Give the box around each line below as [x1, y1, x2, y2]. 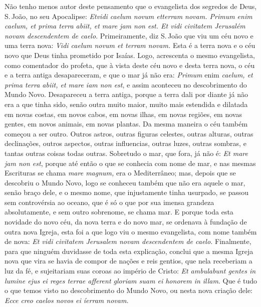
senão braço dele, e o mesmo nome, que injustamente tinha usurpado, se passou [5, 187, 249, 197]
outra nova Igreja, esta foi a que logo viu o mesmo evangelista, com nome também [5, 226, 257, 236]
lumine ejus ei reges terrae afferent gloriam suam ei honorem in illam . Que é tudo [5, 275, 257, 285]
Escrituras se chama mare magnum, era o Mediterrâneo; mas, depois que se [5, 167, 236, 178]
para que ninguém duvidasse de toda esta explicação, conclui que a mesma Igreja [5, 245, 253, 256]
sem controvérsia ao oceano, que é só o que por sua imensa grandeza [5, 196, 214, 207]
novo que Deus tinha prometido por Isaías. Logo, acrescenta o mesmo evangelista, [5, 49, 255, 60]
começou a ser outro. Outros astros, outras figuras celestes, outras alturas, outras [5, 128, 253, 138]
